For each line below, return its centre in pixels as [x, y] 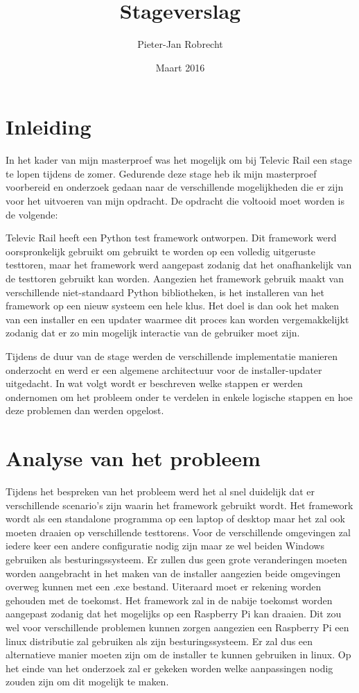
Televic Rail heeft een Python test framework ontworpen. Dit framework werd [171, 238]
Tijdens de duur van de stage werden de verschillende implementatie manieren [172, 356]
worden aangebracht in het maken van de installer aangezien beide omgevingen [173, 573]
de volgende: [32, 214]
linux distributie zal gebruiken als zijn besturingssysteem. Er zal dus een [159, 641]
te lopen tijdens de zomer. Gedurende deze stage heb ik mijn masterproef [161, 173]
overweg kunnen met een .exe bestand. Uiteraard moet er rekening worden [164, 587]
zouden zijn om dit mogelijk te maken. [87, 682]
